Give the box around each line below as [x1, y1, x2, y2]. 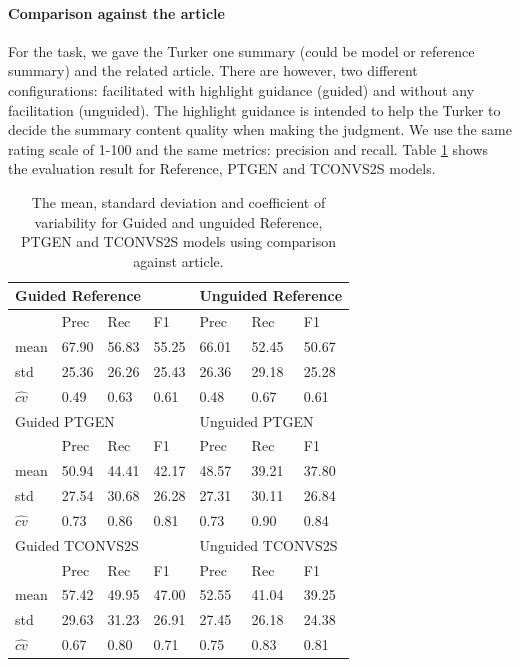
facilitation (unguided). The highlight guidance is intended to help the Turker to [8, 99, 501, 120]
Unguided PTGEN [199, 410, 314, 431]
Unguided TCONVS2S [199, 534, 338, 555]
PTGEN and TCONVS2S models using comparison [21, 231, 337, 252]
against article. [133, 250, 224, 271]
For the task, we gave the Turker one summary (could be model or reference [8, 40, 475, 61]
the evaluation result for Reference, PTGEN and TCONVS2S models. [8, 158, 436, 179]
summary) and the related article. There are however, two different [8, 60, 418, 81]
